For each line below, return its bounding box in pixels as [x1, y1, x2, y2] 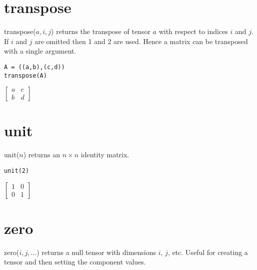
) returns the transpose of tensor [51, 26, 150, 37]
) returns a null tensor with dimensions [36, 246, 156, 257]
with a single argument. [4, 46, 76, 56]
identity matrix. [80, 149, 129, 160]
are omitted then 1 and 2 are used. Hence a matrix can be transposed [34, 36, 248, 46]
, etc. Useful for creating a [167, 246, 248, 257]
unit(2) [4, 167, 29, 174]
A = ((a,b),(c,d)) [4, 63, 65, 71]
